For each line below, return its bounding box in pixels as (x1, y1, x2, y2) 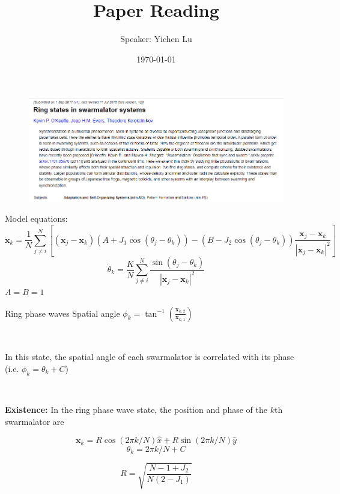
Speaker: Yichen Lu (120, 32, 192, 45)
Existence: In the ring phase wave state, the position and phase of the (5, 403, 267, 416)
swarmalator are (5, 415, 64, 427)
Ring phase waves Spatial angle (5, 306, 120, 319)
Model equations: (5, 212, 68, 225)
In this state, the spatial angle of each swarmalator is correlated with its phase (5, 350, 294, 363)
